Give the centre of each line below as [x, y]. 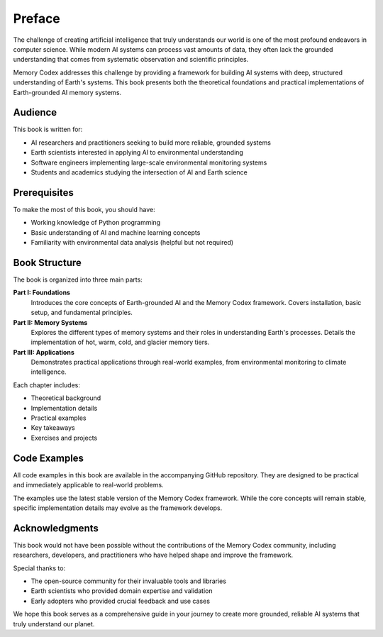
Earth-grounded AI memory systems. [67, 92]
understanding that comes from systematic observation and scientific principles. [131, 60]
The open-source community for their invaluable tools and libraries [129, 581]
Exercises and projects [64, 438]
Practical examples [59, 418]
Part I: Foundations [42, 293]
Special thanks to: [39, 568]
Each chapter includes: [47, 385]
